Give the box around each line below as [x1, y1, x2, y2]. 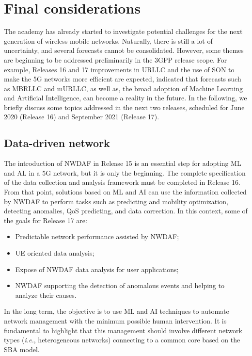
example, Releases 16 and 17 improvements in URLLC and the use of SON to [4, 64, 235, 74]
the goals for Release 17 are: [4, 215, 87, 225]
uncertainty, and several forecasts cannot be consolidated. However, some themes [4, 45, 244, 55]
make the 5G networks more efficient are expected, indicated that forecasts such [4, 74, 241, 84]
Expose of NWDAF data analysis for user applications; [15, 264, 179, 274]
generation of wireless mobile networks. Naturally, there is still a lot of [4, 35, 213, 46]
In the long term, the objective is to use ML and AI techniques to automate [4, 306, 229, 316]
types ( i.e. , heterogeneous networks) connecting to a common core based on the [4, 335, 240, 345]
